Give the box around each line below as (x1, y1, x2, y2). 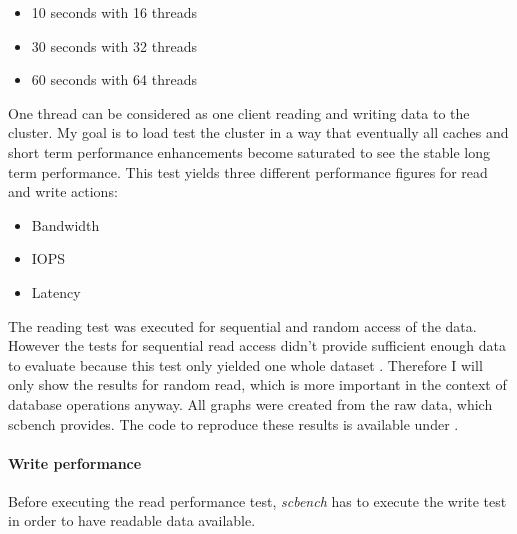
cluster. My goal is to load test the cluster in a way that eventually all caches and (8, 122, 509, 143)
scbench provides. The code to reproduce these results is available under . (8, 413, 459, 434)
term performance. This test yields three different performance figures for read (8, 161, 488, 182)
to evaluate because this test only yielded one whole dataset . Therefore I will (8, 354, 483, 375)
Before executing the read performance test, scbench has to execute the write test (8, 490, 507, 511)
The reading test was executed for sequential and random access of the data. (8, 315, 477, 336)
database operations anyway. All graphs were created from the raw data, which (8, 393, 493, 414)
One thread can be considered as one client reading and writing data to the (8, 102, 470, 123)
